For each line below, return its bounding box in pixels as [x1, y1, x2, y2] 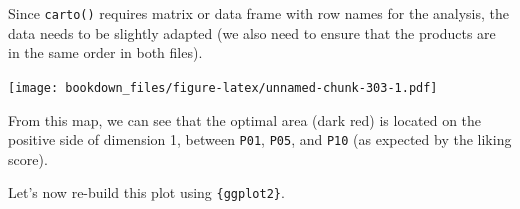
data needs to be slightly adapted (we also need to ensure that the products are [8, 22, 496, 43]
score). [8, 148, 48, 169]
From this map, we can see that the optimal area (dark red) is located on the [8, 109, 482, 130]
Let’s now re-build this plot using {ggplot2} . [8, 182, 285, 203]
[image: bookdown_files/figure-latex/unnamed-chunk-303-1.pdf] [8, 80, 438, 95]
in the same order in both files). [8, 42, 203, 63]
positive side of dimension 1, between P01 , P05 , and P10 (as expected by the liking [8, 129, 512, 150]
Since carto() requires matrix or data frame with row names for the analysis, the [8, 3, 510, 23]
